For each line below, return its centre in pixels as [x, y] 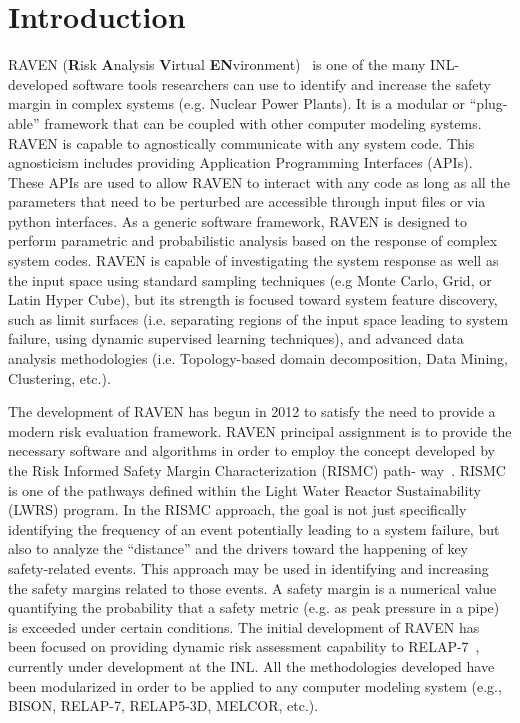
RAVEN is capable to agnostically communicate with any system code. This [241, 142]
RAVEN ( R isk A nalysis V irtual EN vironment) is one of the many [217, 64]
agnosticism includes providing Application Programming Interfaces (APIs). [240, 162]
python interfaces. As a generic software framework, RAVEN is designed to [238, 220]
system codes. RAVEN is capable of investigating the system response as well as [253, 260]
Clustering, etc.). [59, 377]
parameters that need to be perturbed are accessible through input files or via [247, 201]
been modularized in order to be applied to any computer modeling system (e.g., [255, 685]
